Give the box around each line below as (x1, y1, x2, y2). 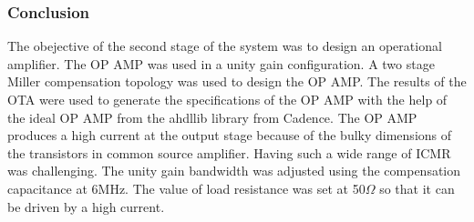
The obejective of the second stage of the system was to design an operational (7, 36, 442, 55)
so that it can (379, 178, 455, 197)
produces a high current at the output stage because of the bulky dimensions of (7, 126, 452, 145)
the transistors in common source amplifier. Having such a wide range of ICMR (7, 143, 451, 162)
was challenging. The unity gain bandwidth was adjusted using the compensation (7, 161, 461, 180)
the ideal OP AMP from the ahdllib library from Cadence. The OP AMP (7, 107, 417, 126)
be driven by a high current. (7, 197, 165, 216)
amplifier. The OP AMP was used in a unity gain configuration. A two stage (7, 54, 435, 73)
